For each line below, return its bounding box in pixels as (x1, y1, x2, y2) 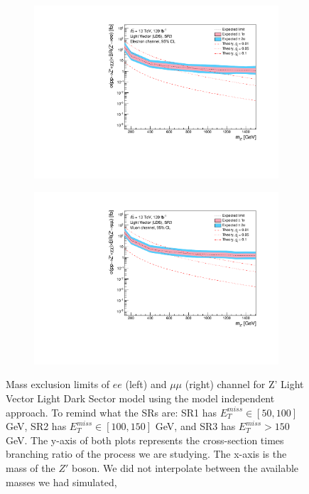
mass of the (6, 460, 55, 475)
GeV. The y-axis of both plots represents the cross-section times (6, 432, 284, 447)
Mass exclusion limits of (6, 377, 110, 392)
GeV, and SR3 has (155, 419, 236, 434)
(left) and (125, 377, 167, 392)
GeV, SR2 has (6, 419, 67, 434)
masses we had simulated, (6, 474, 117, 489)
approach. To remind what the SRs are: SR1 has (6, 404, 217, 419)
